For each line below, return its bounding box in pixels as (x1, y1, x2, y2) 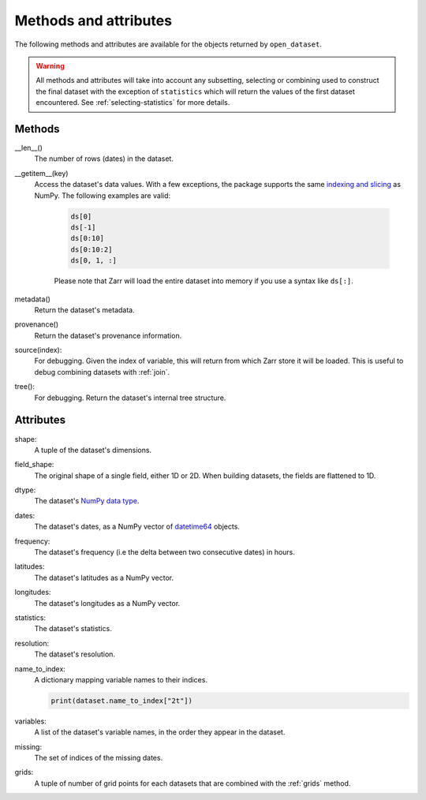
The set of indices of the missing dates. (34, 753, 163, 763)
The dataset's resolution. (34, 649, 116, 659)
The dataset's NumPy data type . (34, 496, 140, 506)
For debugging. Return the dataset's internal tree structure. (34, 393, 226, 402)
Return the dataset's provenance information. (34, 331, 182, 340)
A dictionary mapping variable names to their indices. (34, 675, 208, 684)
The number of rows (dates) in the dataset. (34, 154, 174, 163)
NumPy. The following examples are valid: (34, 190, 171, 200)
